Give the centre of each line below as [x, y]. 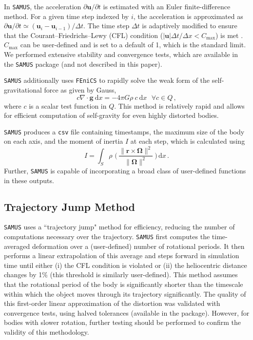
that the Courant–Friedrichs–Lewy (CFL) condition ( [84, 35]
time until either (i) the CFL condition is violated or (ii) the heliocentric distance [126, 265]
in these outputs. [29, 180]
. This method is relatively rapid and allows [179, 105]
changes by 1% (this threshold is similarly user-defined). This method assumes [121, 274]
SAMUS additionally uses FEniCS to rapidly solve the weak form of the [107, 80]
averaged [17, 246]
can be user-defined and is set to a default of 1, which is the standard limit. [133, 45]
